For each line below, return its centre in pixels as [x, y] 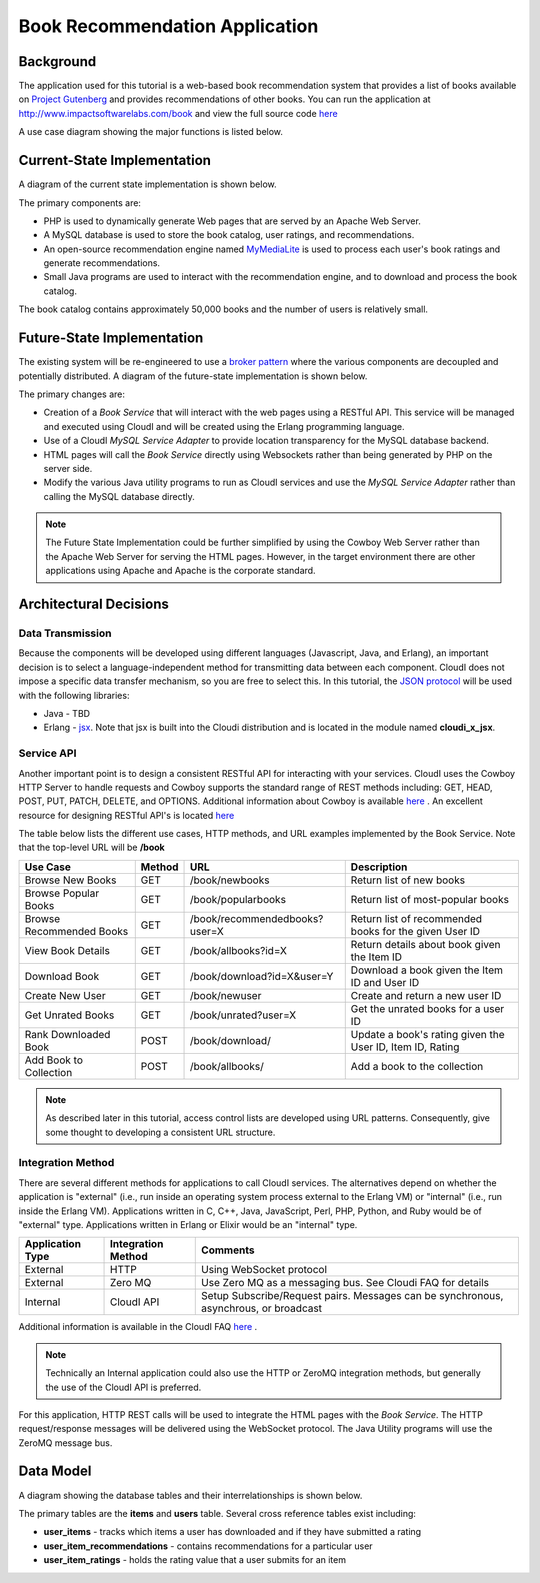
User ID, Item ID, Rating [405, 1047]
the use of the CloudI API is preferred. [123, 1387]
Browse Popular [62, 893]
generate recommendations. [101, 263]
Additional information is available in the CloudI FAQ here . [138, 1327]
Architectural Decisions [93, 604]
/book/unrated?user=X [243, 1015]
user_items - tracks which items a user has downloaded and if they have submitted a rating [232, 1532]
